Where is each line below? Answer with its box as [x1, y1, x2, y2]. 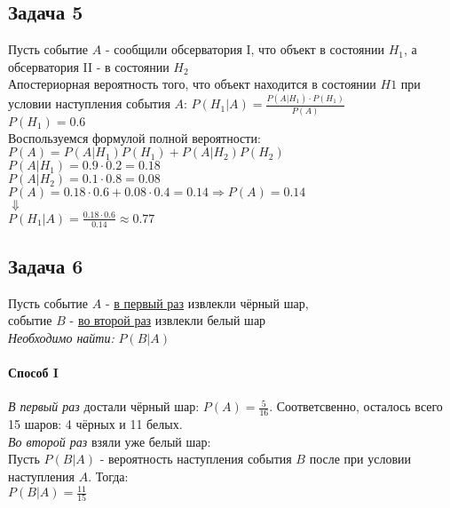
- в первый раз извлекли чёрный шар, [105, 293, 309, 312]
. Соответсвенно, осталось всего [269, 397, 443, 416]
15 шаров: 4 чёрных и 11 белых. [8, 415, 183, 433]
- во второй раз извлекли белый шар [69, 311, 266, 329]
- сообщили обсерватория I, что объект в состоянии [105, 40, 384, 59]
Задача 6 [8, 251, 83, 279]
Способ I [8, 363, 59, 382]
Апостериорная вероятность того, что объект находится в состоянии [8, 75, 376, 93]
